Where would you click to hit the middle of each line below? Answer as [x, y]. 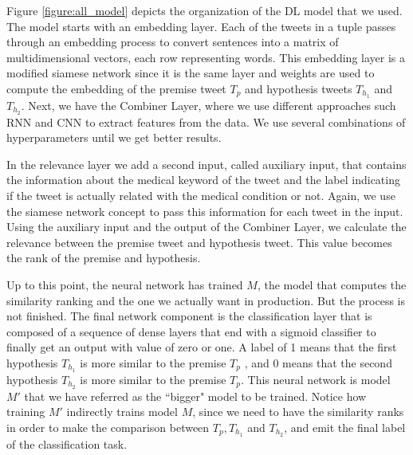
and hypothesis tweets [299, 88]
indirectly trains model [122, 412]
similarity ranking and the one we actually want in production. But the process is [206, 300]
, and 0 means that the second [318, 363]
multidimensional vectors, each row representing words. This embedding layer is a [206, 57]
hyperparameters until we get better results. [114, 137]
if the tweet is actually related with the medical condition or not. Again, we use [201, 196]
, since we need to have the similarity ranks [298, 412]
